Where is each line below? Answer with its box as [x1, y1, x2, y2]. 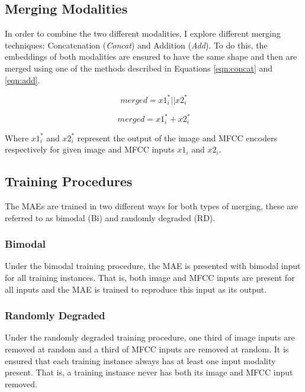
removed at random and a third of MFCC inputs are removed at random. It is [5, 343, 289, 355]
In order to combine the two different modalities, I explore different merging [5, 27, 281, 40]
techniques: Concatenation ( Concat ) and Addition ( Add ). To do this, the [5, 38, 268, 51]
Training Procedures [5, 172, 133, 190]
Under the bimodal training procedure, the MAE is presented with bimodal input [5, 260, 301, 272]
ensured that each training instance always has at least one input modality [5, 354, 276, 367]
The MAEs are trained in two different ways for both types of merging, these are [5, 200, 298, 212]
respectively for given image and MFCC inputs [5, 143, 175, 155]
